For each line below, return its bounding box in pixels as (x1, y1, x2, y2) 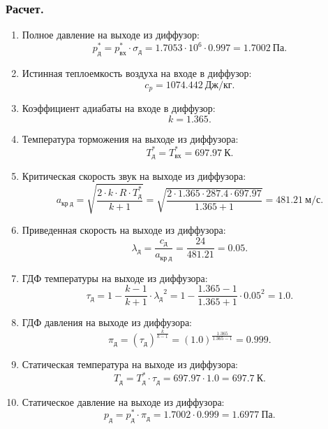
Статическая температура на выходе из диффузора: (22, 357, 238, 372)
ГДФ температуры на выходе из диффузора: (22, 270, 208, 285)
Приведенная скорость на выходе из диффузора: (22, 223, 226, 237)
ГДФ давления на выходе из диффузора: (22, 315, 192, 330)
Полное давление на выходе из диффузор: (22, 27, 200, 42)
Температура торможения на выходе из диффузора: (22, 131, 239, 146)
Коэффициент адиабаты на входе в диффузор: (22, 101, 216, 115)
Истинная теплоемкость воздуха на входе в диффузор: (22, 66, 252, 80)
